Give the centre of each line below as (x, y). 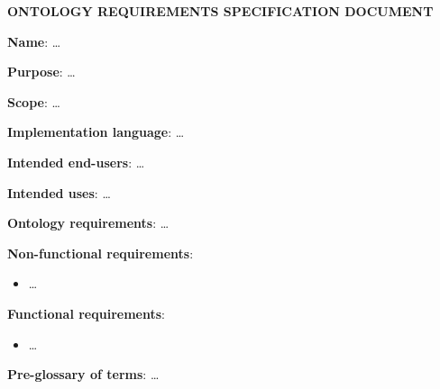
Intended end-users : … (76, 162)
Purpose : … (41, 72)
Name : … (34, 41)
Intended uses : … (59, 192)
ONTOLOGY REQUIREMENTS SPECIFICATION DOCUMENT (220, 11)
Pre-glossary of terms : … (83, 374)
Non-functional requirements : (101, 253)
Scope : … (34, 101)
